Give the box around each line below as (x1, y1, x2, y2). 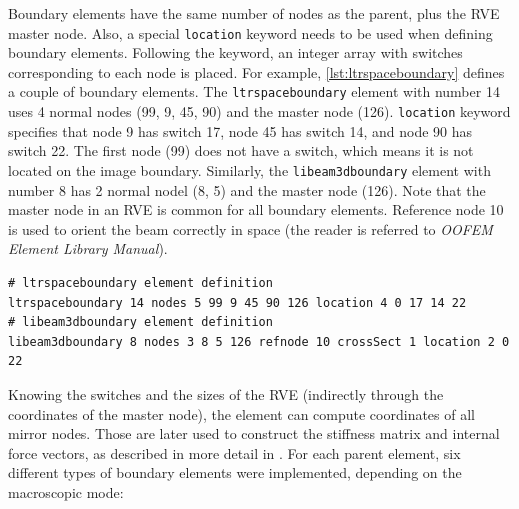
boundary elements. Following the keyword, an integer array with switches (8, 42, 463, 63)
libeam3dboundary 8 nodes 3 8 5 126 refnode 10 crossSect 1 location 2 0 (8, 334, 510, 349)
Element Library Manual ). (8, 238, 168, 259)
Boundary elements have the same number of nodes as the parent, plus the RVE (8, 3, 500, 23)
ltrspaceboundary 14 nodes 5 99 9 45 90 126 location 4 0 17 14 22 (8, 295, 467, 310)
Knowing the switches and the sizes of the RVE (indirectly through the (8, 383, 444, 404)
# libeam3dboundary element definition (8, 315, 273, 330)
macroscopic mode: (8, 481, 124, 502)
